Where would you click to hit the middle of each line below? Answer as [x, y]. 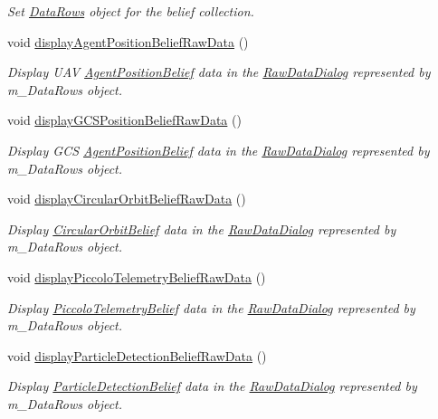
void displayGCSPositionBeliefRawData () [124, 120]
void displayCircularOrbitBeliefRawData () [127, 199]
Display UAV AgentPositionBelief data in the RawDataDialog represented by [219, 72]
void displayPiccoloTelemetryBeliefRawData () [137, 276]
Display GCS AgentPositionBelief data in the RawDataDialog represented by [219, 150]
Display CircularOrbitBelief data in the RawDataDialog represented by [202, 229]
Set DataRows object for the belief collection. [131, 11]
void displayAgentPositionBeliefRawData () [128, 41]
